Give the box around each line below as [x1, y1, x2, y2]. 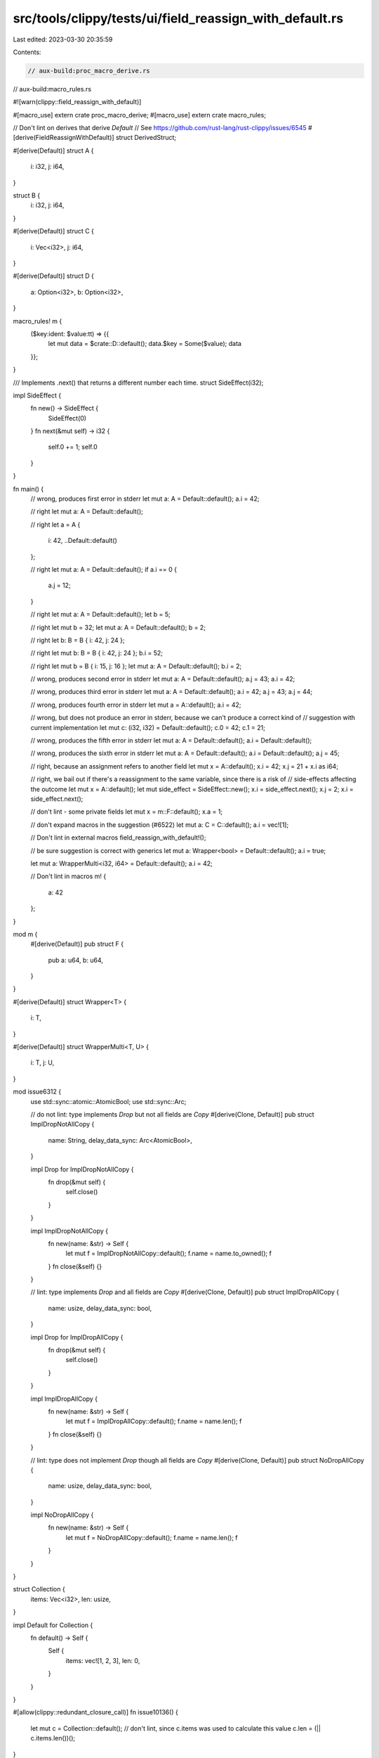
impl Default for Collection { [13, 1621, 93, 1629]
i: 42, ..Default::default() [48, 537, 117, 545]
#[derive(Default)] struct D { [13, 271, 94, 281]
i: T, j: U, [30, 1058, 55, 1067]
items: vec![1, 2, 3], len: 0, [65, 1656, 140, 1664]
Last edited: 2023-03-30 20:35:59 [13, 35, 113, 44]
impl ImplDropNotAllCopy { [30, 1226, 109, 1235]
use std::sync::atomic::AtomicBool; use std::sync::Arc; [30, 1097, 187, 1105]
